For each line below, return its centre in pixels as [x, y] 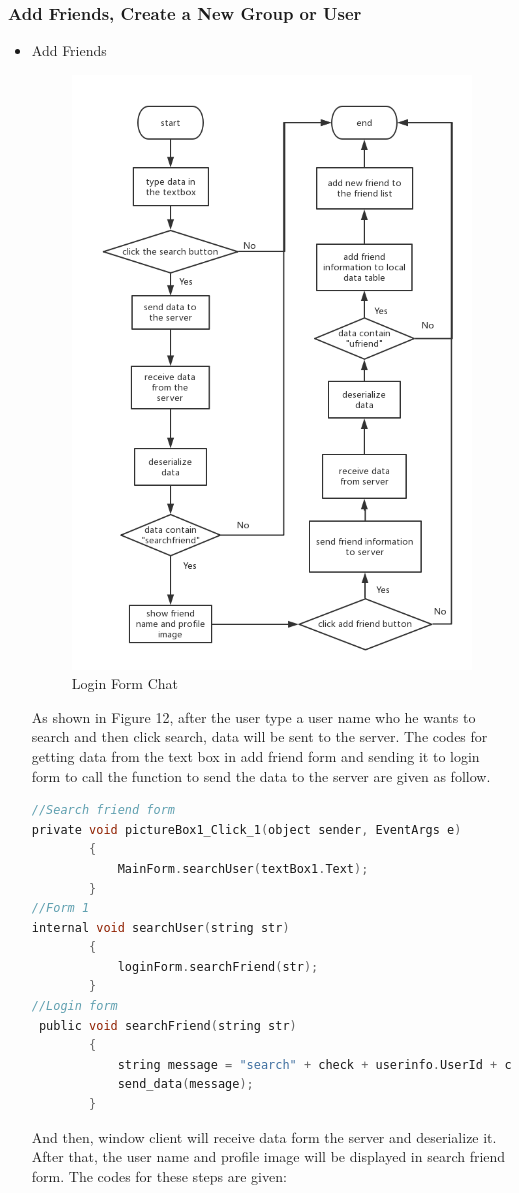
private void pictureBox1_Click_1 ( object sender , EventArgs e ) [246, 829]
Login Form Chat [125, 683]
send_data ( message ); [185, 1084]
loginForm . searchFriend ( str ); [218, 966]
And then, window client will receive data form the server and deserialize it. [264, 1136]
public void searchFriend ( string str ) [167, 1025]
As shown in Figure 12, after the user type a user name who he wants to [253, 716]
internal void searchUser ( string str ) [160, 927]
